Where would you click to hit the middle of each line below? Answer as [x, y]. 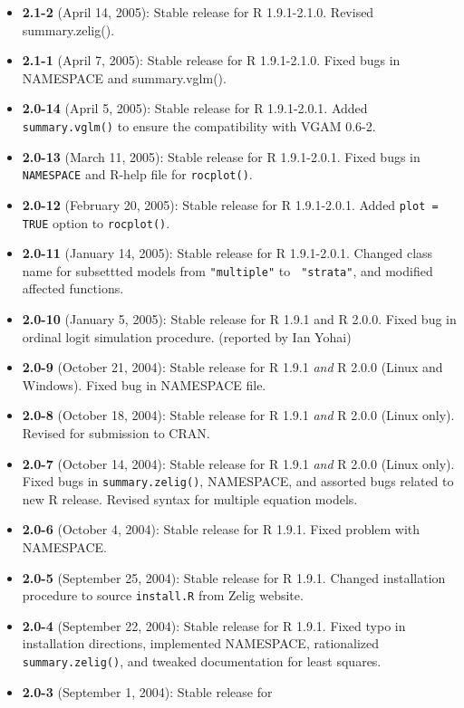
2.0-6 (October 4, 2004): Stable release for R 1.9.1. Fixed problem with [221, 529]
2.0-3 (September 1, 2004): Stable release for [147, 691]
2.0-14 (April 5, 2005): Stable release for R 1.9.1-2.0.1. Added [195, 108]
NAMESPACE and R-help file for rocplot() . [137, 174]
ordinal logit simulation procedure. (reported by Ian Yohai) [187, 336]
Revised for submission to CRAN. [116, 433]
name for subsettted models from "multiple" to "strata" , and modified [227, 270]
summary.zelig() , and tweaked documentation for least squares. [202, 661]
